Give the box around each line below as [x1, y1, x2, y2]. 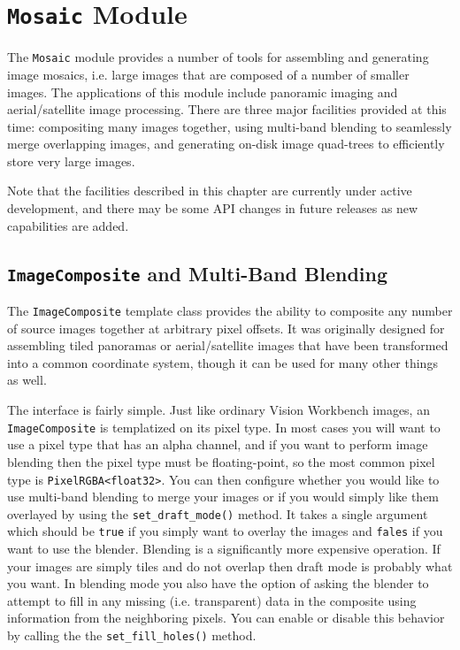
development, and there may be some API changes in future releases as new [7, 199, 418, 218]
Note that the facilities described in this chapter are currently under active [7, 181, 412, 200]
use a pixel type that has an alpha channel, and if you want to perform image [7, 435, 428, 454]
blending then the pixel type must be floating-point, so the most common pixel [7, 452, 435, 470]
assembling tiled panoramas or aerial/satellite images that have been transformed [7, 336, 448, 355]
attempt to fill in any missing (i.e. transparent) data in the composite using [7, 591, 417, 609]
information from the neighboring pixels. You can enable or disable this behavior [7, 608, 445, 627]
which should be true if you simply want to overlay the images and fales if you [7, 522, 443, 540]
